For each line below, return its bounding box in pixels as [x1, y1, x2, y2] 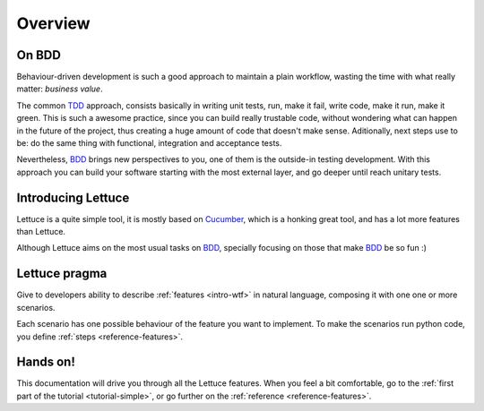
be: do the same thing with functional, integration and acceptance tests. [16, 138, 282, 149]
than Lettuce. [16, 227, 66, 237]
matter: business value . [16, 83, 103, 94]
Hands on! [16, 355, 75, 370]
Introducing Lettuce [16, 190, 130, 205]
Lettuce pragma [16, 266, 108, 281]
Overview [16, 13, 91, 33]
